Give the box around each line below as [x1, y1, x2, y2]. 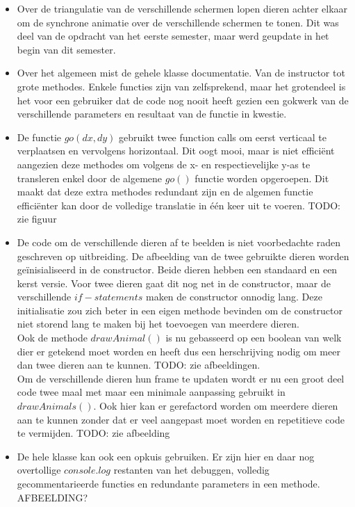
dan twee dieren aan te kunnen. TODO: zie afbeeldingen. [17, 357, 261, 372]
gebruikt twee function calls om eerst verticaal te [118, 129, 327, 144]
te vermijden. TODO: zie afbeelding [17, 426, 170, 440]
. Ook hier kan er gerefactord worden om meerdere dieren [93, 399, 338, 413]
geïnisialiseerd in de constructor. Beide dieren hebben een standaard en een [17, 262, 338, 277]
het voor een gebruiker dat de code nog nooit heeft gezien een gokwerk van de [17, 92, 349, 107]
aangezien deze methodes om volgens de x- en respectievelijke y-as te [17, 156, 311, 171]
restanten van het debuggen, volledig [113, 462, 270, 477]
